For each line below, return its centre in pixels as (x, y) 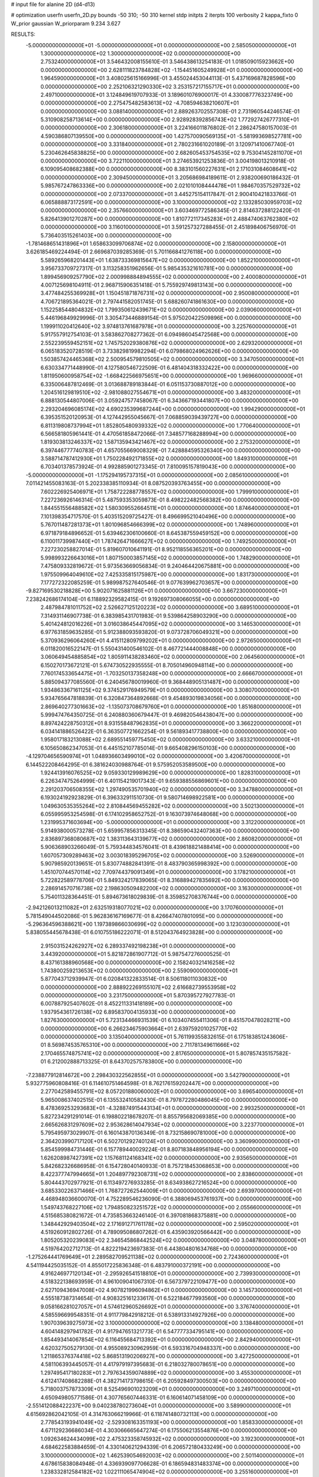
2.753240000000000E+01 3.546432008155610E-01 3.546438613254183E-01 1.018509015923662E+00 (167, 61)
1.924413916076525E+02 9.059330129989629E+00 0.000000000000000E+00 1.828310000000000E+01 (170, 772)
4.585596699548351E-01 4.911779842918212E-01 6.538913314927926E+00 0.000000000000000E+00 (168, 1315)
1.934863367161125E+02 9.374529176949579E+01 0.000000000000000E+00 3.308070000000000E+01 (170, 690)
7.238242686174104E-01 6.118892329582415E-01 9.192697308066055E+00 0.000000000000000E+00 (153, 599)
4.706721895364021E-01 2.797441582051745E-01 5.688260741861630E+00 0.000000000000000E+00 (167, 301)
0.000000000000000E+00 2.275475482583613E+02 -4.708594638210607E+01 (140, 103)
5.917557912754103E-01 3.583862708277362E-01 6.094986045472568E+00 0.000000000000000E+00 (169, 334)
